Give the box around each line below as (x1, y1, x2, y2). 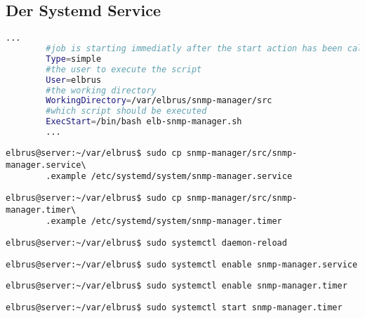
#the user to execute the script (46, 64, 202, 74)
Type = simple (46, 53, 102, 64)
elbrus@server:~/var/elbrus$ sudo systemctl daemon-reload (6, 237, 287, 248)
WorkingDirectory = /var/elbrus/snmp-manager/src (46, 95, 272, 106)
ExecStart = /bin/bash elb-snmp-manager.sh (46, 117, 242, 127)
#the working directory (46, 85, 157, 95)
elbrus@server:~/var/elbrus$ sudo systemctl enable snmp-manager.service (6, 259, 358, 270)
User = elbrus (46, 74, 102, 85)
